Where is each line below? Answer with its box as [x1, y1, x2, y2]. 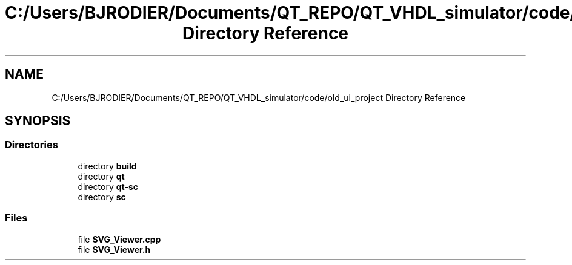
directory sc [78, 191, 126, 202]
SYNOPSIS [5, 113, 71, 129]
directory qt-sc [78, 181, 139, 192]
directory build [78, 160, 137, 171]
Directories [5, 139, 58, 151]
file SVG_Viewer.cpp [78, 234, 161, 244]
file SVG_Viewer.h [78, 244, 151, 255]
